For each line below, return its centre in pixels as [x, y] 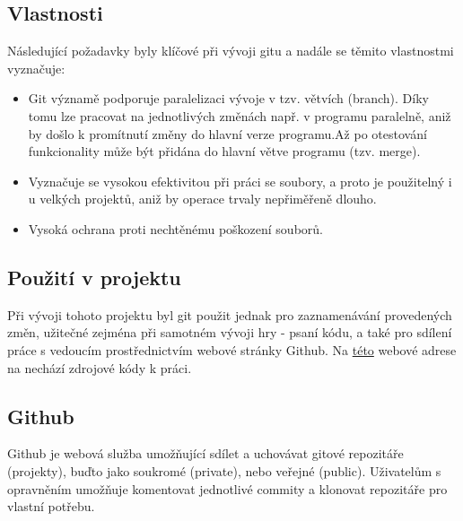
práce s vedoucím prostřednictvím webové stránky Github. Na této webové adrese [232, 349]
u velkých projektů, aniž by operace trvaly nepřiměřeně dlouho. [202, 199]
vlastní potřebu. [51, 506]
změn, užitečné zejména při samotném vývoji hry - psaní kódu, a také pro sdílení [230, 332]
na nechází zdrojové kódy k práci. [100, 367]
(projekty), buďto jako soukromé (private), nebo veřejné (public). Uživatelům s [224, 470]
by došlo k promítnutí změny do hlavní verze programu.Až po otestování [227, 133]
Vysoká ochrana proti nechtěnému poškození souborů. [175, 228]
